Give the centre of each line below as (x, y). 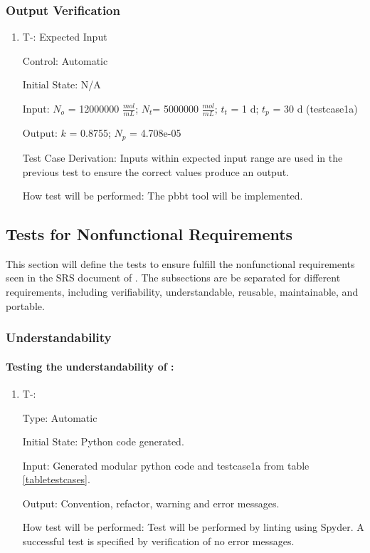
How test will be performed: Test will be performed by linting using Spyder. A (193, 527)
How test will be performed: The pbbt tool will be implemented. (163, 196)
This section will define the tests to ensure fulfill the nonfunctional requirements (180, 263)
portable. (25, 305)
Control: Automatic (65, 60)
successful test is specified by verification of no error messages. (158, 541)
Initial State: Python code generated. (103, 441)
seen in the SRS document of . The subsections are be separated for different (173, 278)
